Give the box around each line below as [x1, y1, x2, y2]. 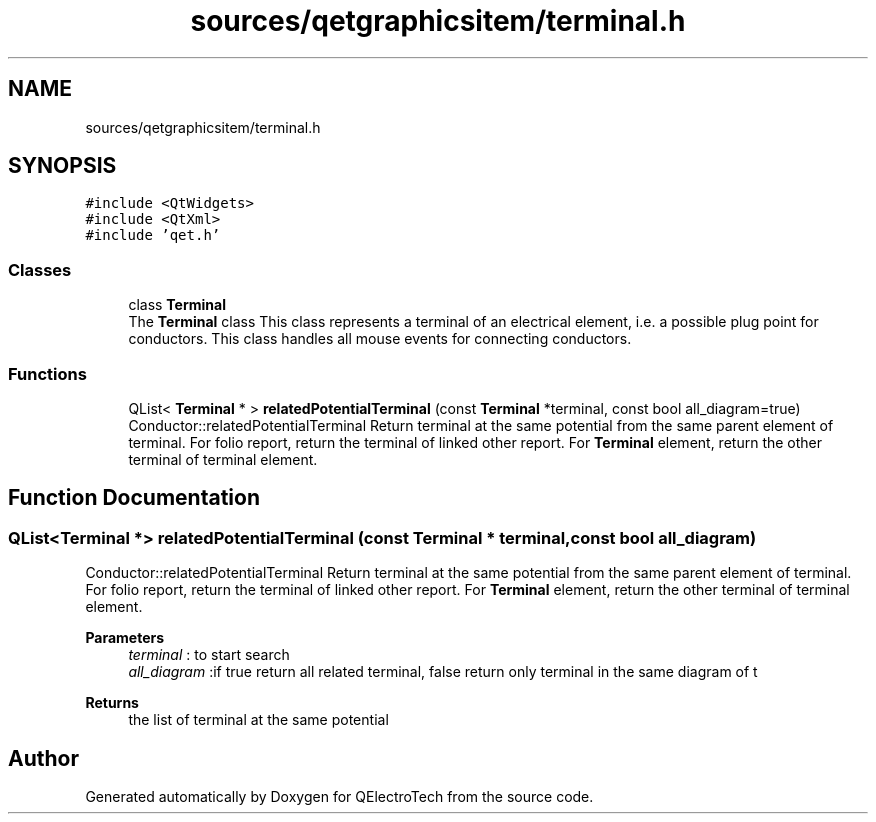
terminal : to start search [128, 646, 290, 664]
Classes [8, 259, 72, 280]
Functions [8, 363, 87, 384]
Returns [85, 694, 139, 712]
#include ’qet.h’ [85, 227, 221, 244]
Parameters [85, 629, 165, 647]
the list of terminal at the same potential [128, 711, 389, 729]
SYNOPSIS [8, 153, 117, 179]
